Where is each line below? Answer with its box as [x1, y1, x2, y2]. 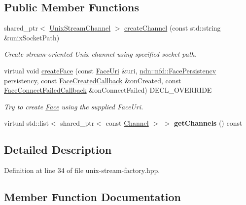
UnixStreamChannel [49, 23, 111, 33]
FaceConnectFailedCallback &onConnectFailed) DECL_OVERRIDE [4, 85, 212, 95]
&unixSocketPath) [4, 32, 60, 42]
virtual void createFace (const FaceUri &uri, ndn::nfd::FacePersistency [4, 65, 216, 75]
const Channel [105, 118, 149, 128]
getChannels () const [174, 118, 243, 128]
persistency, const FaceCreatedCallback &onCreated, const [4, 75, 181, 85]
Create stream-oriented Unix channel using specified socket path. [4, 49, 197, 59]
